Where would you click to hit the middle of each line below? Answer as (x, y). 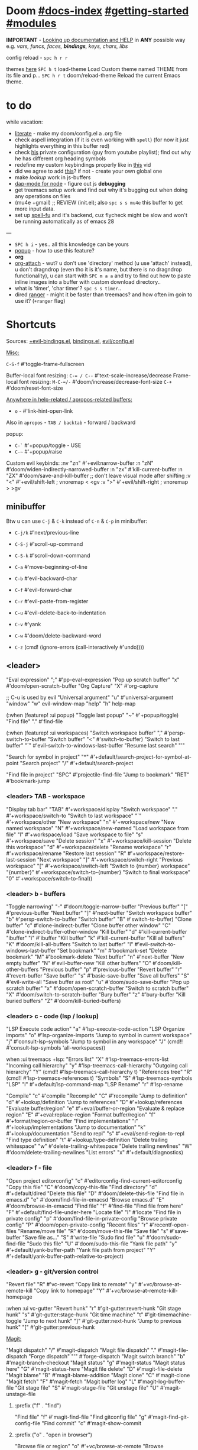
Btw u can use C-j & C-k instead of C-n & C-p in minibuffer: (77, 521)
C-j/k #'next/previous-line (47, 532)
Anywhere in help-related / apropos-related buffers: (69, 399)
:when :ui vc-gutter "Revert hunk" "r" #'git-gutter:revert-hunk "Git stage (94, 1308)
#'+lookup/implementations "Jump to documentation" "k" (76, 1127)
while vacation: (25, 122)
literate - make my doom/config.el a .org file (68, 133)
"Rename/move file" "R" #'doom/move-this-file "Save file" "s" (93, 1231)
